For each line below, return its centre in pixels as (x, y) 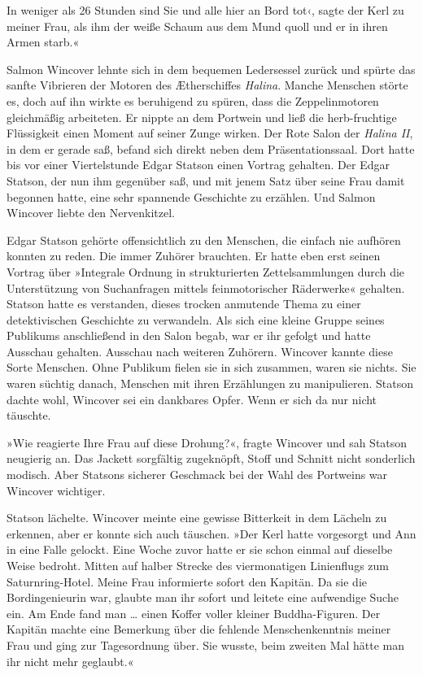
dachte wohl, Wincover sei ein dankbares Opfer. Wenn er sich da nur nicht (192, 399)
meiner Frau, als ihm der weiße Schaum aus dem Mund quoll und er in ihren (197, 26)
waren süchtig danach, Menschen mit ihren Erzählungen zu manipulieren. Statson (210, 383)
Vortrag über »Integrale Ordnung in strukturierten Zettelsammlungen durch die (206, 271)
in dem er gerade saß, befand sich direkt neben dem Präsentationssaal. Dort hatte (211, 148)
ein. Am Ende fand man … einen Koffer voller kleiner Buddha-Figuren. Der (194, 613)
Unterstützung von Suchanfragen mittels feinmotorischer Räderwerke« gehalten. (206, 287)
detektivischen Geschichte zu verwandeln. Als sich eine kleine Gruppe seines (196, 319)
